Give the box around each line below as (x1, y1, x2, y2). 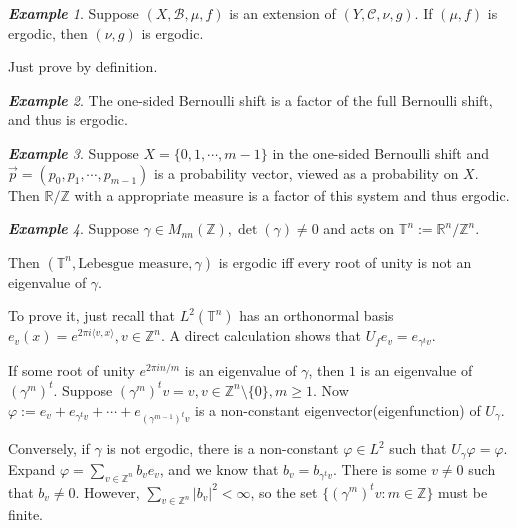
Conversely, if (8, 438, 90, 459)
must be (438, 481, 488, 502)
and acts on (323, 218, 395, 239)
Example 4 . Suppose (8, 218, 139, 239)
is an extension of (229, 3, 336, 23)
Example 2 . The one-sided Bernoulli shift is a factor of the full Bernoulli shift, (8, 89, 493, 110)
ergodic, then (8, 22, 88, 43)
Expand (8, 458, 56, 479)
